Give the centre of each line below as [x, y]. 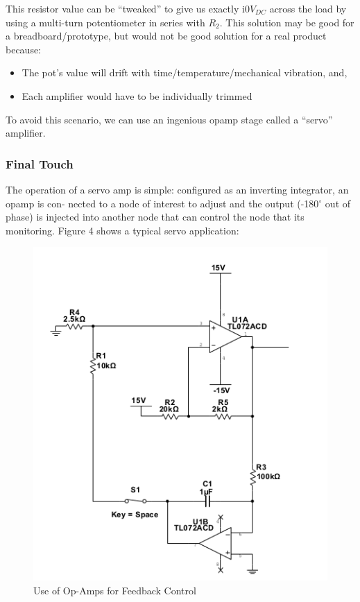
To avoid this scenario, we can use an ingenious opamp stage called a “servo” [169, 119]
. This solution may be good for [287, 22]
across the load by [308, 8]
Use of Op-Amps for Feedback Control [115, 590]
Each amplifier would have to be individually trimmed [137, 95]
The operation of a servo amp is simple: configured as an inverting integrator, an [177, 189]
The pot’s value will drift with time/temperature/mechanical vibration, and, [185, 72]
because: [24, 49]
